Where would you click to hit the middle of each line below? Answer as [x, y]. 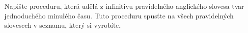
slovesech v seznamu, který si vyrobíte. [63, 25]
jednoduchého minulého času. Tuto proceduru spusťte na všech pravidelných [119, 15]
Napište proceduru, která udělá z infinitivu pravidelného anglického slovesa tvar [124, 6]
